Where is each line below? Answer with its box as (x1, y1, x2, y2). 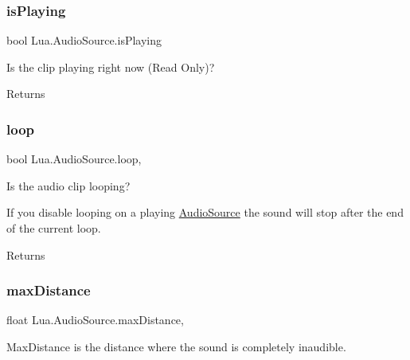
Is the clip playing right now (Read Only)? (6, 58, 215, 75)
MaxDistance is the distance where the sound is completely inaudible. (6, 338, 346, 354)
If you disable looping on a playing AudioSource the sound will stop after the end (6, 204, 404, 221)
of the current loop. (6, 220, 101, 236)
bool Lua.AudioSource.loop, (6, 151, 142, 167)
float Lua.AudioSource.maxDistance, (6, 311, 184, 328)
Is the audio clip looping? (6, 177, 131, 194)
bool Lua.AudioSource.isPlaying (6, 32, 162, 49)
